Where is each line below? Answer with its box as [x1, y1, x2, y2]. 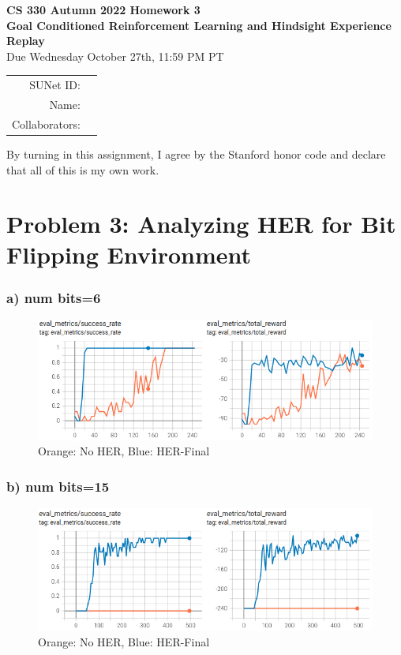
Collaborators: [12, 115, 81, 132]
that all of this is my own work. [6, 161, 159, 178]
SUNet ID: [29, 77, 81, 93]
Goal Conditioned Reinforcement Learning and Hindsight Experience [6, 17, 392, 33]
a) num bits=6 [6, 287, 101, 307]
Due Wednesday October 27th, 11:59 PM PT [6, 47, 224, 64]
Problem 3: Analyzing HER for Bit [6, 208, 396, 240]
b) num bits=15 [6, 476, 110, 496]
